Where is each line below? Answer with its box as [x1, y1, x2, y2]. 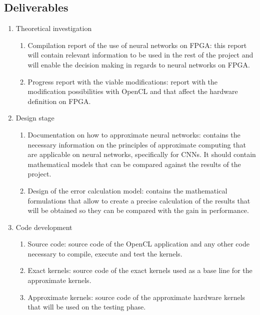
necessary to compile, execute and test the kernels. [27, 248, 182, 258]
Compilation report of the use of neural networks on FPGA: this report [27, 39, 247, 50]
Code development [15, 221, 72, 232]
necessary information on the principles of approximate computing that [27, 139, 246, 149]
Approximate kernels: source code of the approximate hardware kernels [27, 291, 245, 302]
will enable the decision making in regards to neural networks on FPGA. [27, 59, 250, 69]
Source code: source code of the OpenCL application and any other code [27, 238, 249, 249]
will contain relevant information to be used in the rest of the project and [27, 49, 253, 60]
